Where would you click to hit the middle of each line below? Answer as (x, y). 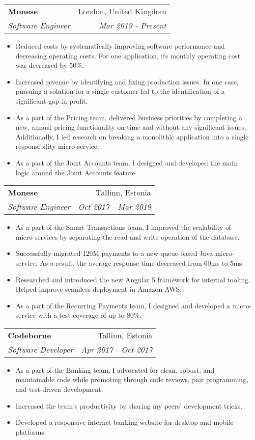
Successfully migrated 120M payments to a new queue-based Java (114, 253)
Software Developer (41, 349)
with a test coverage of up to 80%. (90, 315)
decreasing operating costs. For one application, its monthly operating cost (128, 55)
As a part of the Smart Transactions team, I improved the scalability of (123, 227)
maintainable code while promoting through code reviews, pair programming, (132, 379)
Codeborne (29, 335)
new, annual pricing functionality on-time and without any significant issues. (131, 127)
